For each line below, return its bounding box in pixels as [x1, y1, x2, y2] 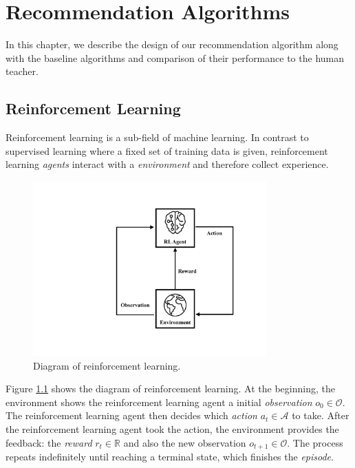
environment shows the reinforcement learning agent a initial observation [6, 394, 312, 409]
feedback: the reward [6, 435, 92, 449]
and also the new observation [123, 435, 246, 449]
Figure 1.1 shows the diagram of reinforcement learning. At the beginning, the [6, 381, 335, 396]
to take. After [292, 408, 349, 423]
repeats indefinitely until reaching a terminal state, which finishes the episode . [6, 449, 334, 463]
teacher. [6, 64, 39, 78]
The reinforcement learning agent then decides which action [6, 408, 257, 423]
